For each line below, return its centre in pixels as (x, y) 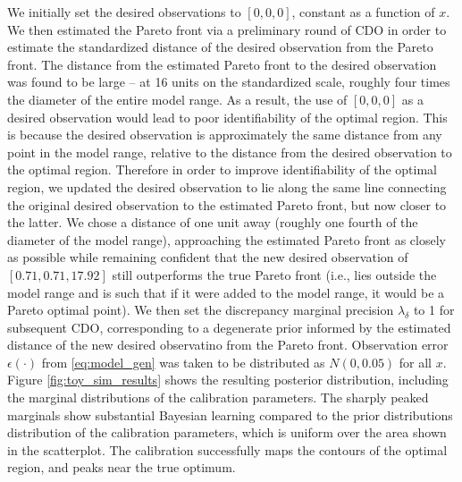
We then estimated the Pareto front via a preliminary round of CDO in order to (227, 29)
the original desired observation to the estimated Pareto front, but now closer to (227, 204)
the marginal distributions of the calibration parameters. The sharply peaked (218, 397)
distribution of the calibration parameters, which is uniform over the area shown (227, 432)
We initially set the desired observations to (124, 12)
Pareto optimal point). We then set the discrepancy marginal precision (201, 310)
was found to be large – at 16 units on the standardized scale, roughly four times (229, 82)
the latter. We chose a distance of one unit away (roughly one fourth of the (213, 222)
